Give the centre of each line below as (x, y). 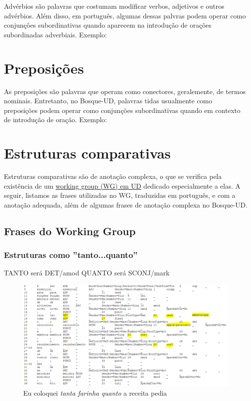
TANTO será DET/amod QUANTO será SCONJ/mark (87, 273)
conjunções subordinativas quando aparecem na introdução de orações (108, 25)
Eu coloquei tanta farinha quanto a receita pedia (95, 393)
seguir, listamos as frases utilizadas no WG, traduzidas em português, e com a (120, 195)
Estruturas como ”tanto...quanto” (71, 255)
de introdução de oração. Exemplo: (56, 120)
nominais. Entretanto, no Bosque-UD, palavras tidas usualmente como (108, 101)
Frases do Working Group (70, 231)
